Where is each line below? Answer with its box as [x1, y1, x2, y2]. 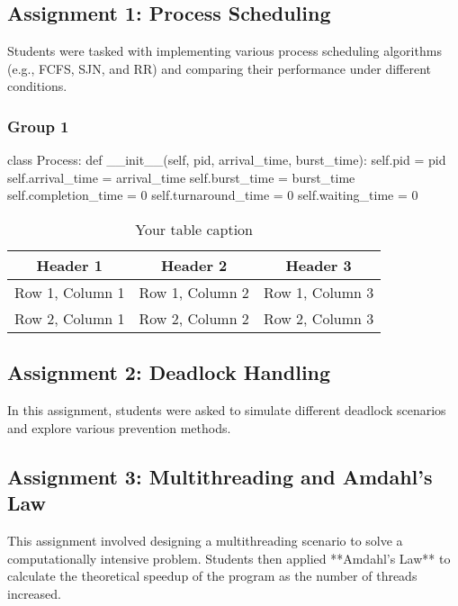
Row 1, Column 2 [139, 281, 249, 303]
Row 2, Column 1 [14, 307, 125, 329]
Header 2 [160, 254, 228, 276]
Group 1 [7, 114, 69, 137]
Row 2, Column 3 [263, 307, 374, 329]
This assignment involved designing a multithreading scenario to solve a [7, 530, 403, 549]
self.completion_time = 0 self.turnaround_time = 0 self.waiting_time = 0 [7, 185, 418, 204]
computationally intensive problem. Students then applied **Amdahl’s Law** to [7, 548, 451, 567]
